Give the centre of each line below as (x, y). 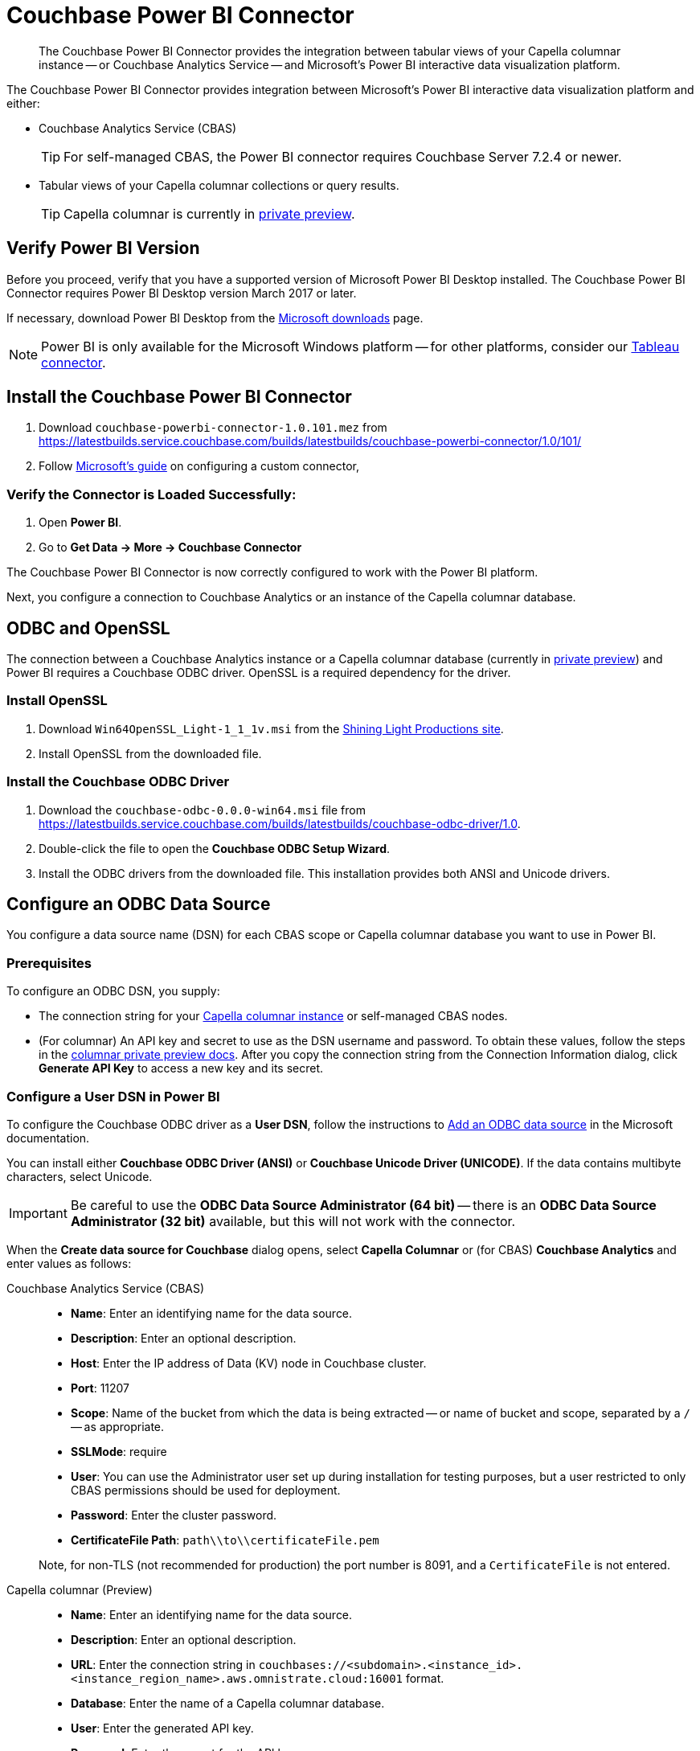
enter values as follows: (69, 1263)
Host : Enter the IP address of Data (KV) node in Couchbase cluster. (249, 1363)
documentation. (48, 1138)
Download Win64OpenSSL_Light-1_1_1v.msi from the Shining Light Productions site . (271, 728)
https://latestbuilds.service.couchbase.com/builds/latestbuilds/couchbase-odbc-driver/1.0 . (280, 823)
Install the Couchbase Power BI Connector (179, 397)
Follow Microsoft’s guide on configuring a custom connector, (199, 466)
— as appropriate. (118, 1426)
